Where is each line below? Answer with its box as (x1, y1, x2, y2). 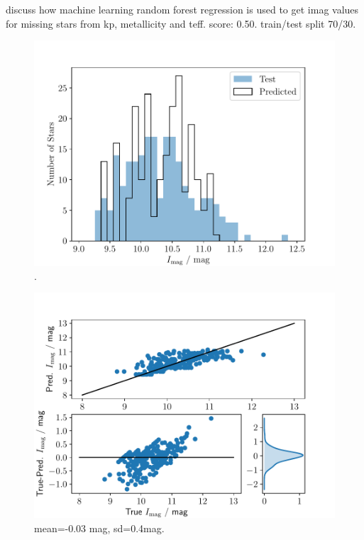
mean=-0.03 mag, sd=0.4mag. (34, 520, 165, 535)
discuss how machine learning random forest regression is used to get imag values (6, 2, 359, 16)
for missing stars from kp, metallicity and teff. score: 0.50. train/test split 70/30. (6, 16, 356, 30)
